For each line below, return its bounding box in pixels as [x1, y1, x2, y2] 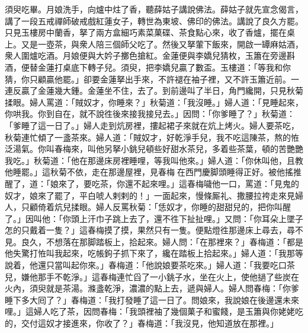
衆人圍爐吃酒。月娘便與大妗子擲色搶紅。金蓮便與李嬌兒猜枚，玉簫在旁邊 [5, 49, 287, 62]
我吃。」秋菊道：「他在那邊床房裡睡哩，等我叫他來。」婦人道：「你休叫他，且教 [5, 154, 303, 166]
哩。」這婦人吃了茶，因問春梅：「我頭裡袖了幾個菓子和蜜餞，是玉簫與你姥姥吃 [5, 305, 303, 318]
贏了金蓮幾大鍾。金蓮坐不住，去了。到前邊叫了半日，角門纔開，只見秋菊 [21, 84, 303, 97]
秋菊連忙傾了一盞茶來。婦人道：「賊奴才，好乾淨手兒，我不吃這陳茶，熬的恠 [5, 131, 299, 143]
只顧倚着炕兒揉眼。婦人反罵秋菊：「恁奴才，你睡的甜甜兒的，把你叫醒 [21, 201, 291, 213]
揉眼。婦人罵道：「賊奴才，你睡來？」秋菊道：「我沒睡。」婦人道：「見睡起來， [5, 96, 303, 108]
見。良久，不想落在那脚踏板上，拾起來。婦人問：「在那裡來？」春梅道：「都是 [5, 235, 303, 248]
